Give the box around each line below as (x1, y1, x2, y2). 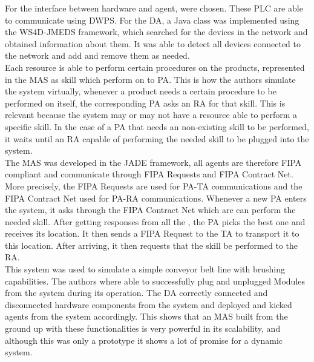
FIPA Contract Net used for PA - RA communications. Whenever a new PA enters (5, 191, 307, 204)
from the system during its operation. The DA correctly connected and (5, 286, 268, 299)
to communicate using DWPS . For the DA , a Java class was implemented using (5, 13, 299, 26)
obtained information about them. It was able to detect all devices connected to (5, 37, 301, 50)
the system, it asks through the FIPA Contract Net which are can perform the (5, 203, 296, 216)
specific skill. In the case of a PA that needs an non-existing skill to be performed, (5, 120, 309, 133)
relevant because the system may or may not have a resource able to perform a (5, 108, 298, 121)
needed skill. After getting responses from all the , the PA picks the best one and (5, 215, 306, 228)
